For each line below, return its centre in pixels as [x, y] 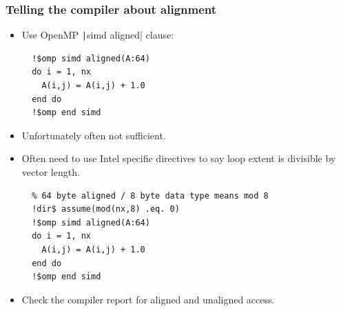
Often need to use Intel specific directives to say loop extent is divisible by [179, 158]
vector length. [51, 172]
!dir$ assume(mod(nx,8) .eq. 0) [106, 209]
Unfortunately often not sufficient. [94, 135]
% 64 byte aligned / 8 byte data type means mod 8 [150, 195]
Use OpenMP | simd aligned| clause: [98, 35]
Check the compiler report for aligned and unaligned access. [148, 299]
